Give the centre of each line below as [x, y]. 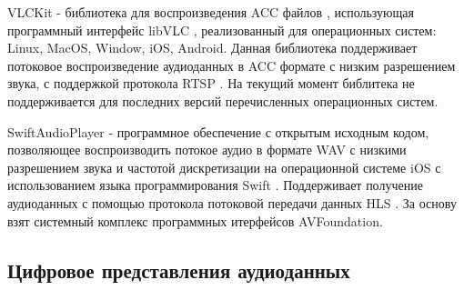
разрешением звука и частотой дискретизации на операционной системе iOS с [224, 167]
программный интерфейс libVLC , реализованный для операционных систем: [222, 30]
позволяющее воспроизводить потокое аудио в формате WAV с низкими [207, 150]
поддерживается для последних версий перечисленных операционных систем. [223, 100]
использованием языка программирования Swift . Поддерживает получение [215, 185]
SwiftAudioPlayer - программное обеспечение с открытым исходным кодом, [218, 131]
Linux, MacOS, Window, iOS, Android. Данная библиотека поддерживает [212, 48]
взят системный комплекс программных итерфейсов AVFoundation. [195, 220]
